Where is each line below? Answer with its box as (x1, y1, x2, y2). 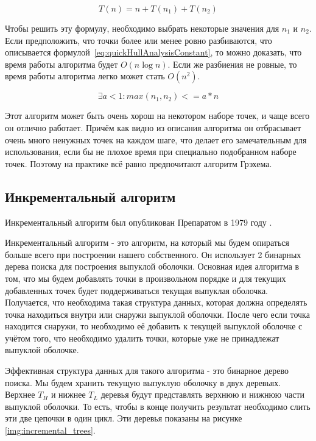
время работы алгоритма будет (5, 57, 118, 70)
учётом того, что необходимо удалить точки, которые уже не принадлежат (5, 331, 279, 344)
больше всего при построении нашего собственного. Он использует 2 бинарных (5, 248, 301, 260)
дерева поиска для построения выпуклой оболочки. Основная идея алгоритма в (5, 260, 300, 273)
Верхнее (5, 388, 35, 401)
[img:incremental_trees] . (5, 424, 96, 437)
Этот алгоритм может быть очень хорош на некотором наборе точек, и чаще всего (5, 109, 310, 122)
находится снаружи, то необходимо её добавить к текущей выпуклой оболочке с (5, 320, 303, 332)
